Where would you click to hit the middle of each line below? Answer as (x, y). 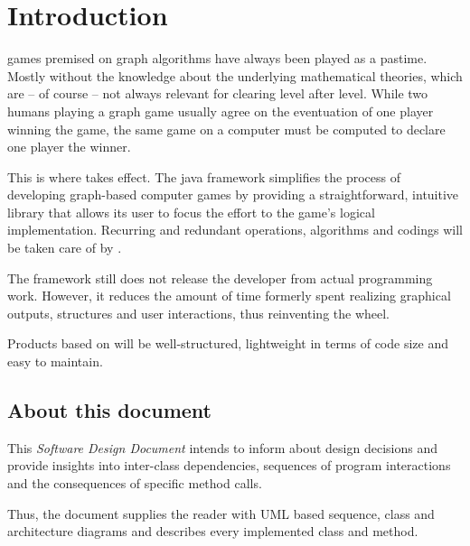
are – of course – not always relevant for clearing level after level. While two (218, 93)
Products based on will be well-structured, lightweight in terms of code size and (228, 343)
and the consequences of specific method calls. (135, 483)
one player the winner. (69, 147)
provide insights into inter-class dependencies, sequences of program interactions (229, 465)
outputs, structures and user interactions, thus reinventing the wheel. (199, 313)
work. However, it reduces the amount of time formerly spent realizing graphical (229, 296)
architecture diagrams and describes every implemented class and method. (213, 531)
